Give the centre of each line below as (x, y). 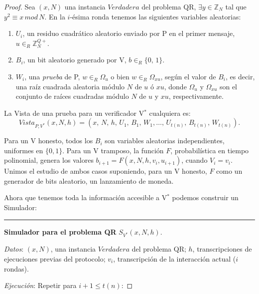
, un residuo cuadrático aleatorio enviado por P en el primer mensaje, (129, 33)
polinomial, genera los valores (49, 160)
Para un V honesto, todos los (49, 141)
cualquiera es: (170, 113)
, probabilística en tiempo (210, 150)
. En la (55, 16)
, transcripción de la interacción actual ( (175, 259)
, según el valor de (188, 76)
